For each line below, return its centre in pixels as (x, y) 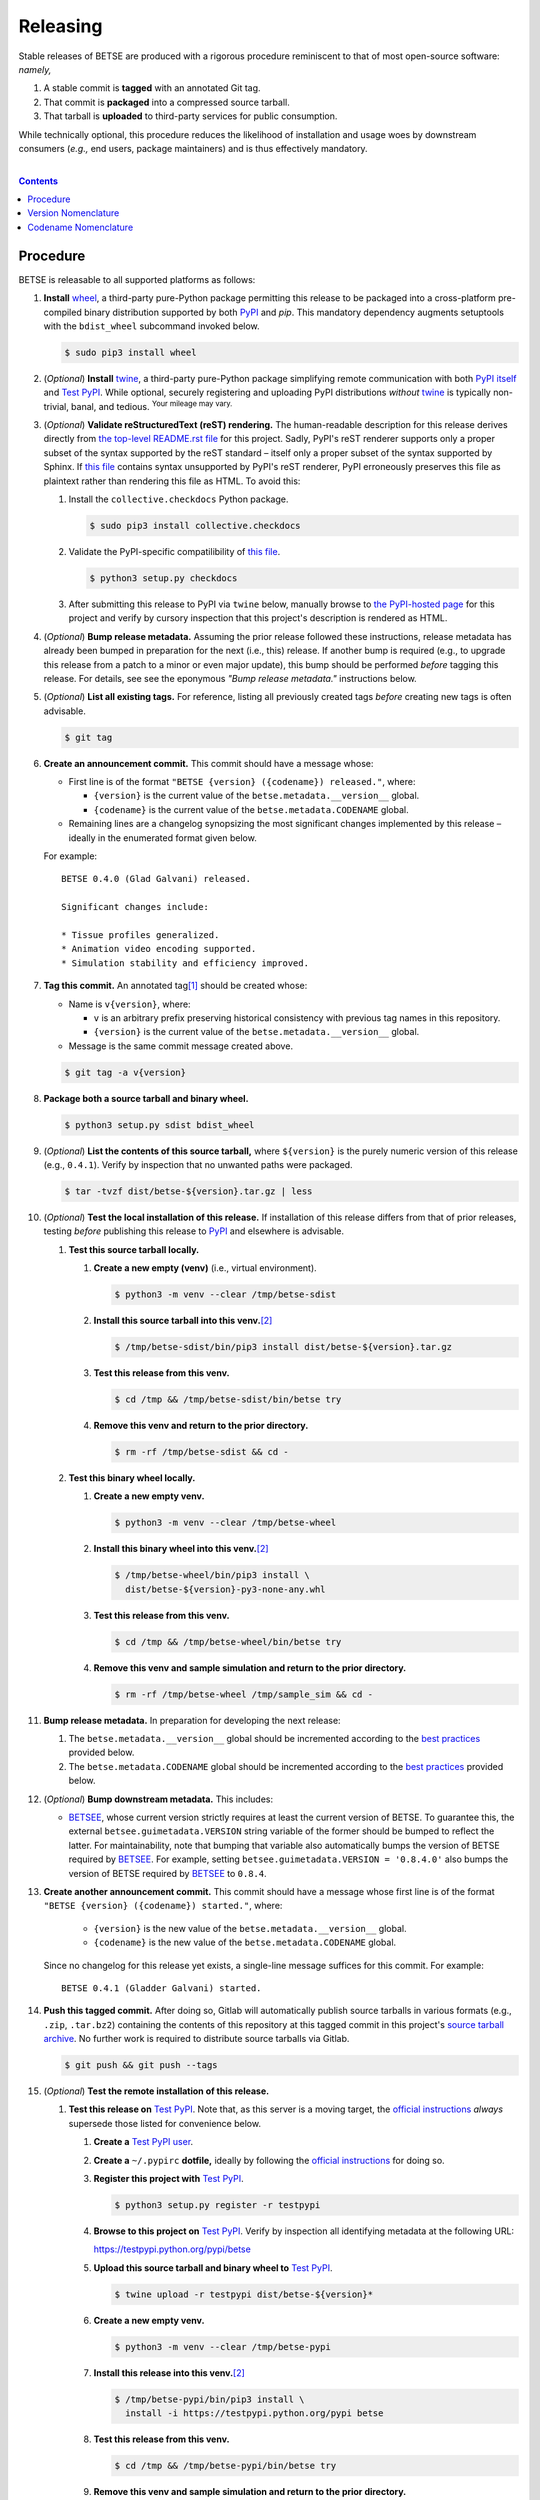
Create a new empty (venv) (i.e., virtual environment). (205, 1268)
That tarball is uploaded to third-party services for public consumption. (190, 116)
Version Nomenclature (73, 213)
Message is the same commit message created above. (181, 1046)
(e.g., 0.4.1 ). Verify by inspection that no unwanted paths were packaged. (198, 1165)
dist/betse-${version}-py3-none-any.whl (225, 1589)
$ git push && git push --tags (141, 2065)
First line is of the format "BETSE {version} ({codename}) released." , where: (242, 782)
